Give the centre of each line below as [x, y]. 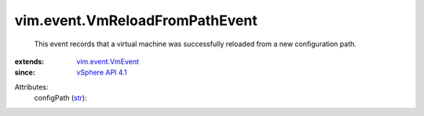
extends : [29, 61]
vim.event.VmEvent [108, 61]
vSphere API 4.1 [102, 72]
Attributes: [31, 87]
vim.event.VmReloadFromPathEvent [136, 20]
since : [25, 72]
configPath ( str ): [60, 98]
